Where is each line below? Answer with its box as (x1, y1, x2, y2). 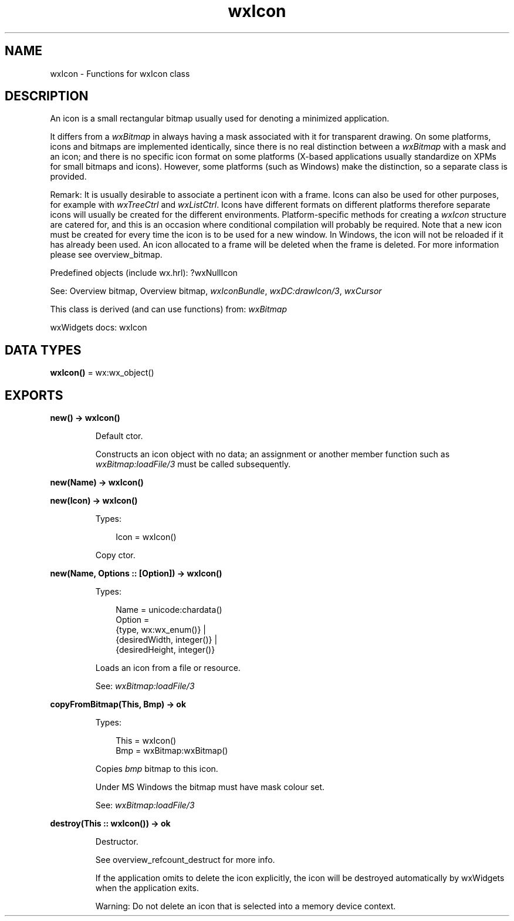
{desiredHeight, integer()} (116, 645, 215, 655)
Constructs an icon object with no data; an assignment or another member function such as (95, 449, 450, 460)
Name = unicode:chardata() (116, 605, 222, 615)
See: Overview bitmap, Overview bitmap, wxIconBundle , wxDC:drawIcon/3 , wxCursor (50, 286, 382, 296)
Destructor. (95, 836, 138, 847)
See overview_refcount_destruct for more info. (95, 855, 275, 865)
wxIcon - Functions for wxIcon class (50, 68, 190, 79)
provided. (50, 171, 87, 182)
